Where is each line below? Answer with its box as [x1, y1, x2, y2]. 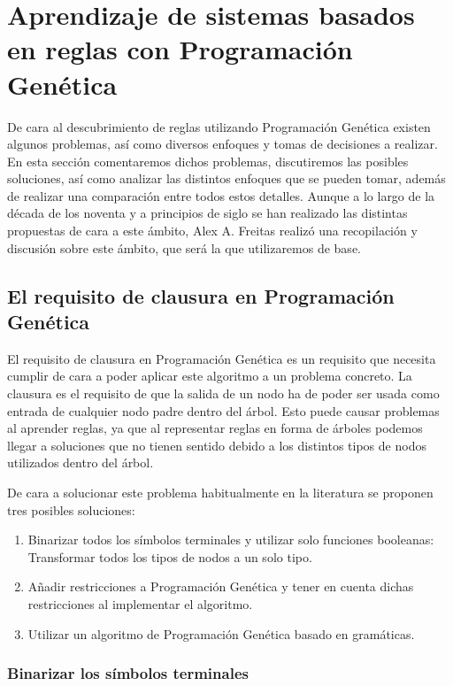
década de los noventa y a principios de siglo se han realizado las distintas [7, 204, 408, 222]
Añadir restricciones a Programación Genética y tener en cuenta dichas [27, 577, 414, 596]
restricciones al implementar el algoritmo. [27, 594, 253, 613]
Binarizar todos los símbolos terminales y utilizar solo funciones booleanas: [27, 530, 434, 549]
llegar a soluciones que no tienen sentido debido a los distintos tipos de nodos [7, 435, 426, 454]
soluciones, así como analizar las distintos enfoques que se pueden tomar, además [7, 169, 446, 188]
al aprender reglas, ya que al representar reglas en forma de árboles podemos [7, 419, 423, 437]
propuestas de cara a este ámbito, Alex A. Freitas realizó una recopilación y [7, 221, 418, 240]
